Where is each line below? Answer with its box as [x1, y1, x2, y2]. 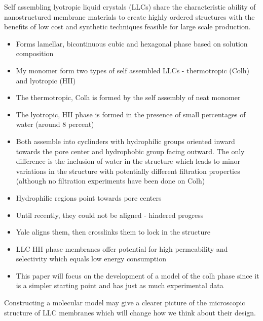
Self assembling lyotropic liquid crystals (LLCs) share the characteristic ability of [4, 2, 256, 12]
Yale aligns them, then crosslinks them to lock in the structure [16, 226, 210, 237]
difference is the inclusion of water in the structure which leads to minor [16, 156, 241, 166]
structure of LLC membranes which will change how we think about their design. [4, 307, 256, 317]
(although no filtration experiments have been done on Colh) [16, 175, 205, 186]
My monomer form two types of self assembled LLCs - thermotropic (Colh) [16, 65, 249, 75]
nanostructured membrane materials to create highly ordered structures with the [4, 11, 255, 22]
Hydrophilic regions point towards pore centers [16, 192, 162, 203]
